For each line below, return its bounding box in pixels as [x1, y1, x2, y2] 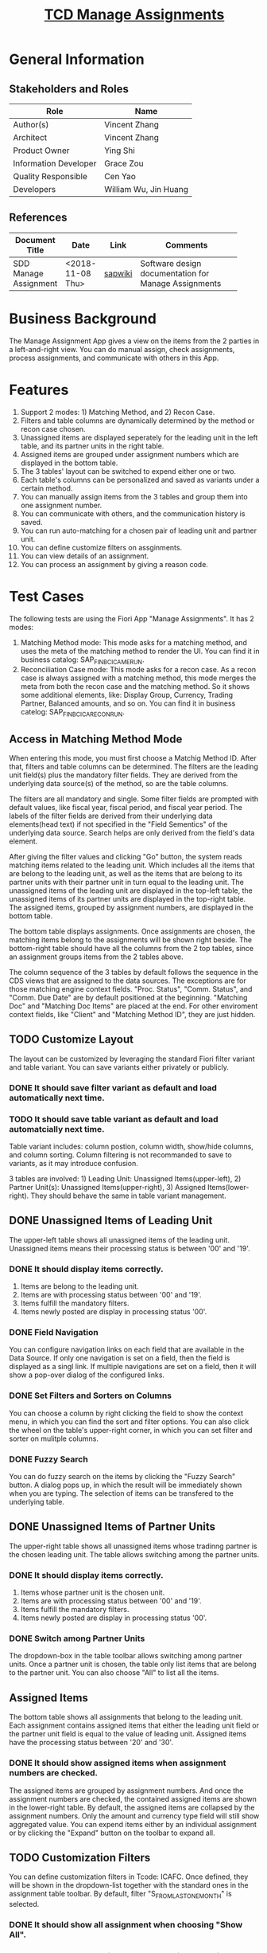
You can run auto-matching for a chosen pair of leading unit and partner [20, 526, 257, 535]
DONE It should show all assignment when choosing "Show [9, 1920, 243, 1931]
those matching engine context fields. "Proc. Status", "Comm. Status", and [9, 984, 253, 994]
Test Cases [9, 587, 84, 605]
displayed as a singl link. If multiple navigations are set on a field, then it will [9, 1362, 257, 1372]
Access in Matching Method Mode [9, 732, 183, 746]
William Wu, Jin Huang [103, 184, 189, 194]
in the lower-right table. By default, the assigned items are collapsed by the [9, 1802, 255, 1812]
